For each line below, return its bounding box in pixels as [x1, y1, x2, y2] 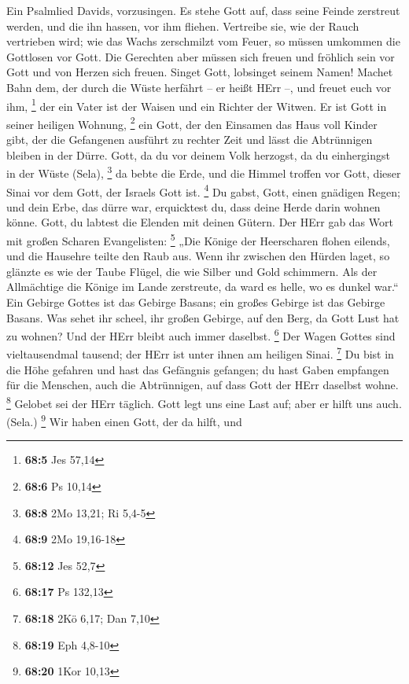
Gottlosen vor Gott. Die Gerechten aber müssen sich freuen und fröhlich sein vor [6, 48, 395, 64]
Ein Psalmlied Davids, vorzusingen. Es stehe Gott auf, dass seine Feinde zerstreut [6, 2, 400, 18]
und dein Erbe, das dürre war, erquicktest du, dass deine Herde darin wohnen [6, 198, 381, 215]
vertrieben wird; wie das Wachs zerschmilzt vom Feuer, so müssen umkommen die [6, 33, 400, 50]
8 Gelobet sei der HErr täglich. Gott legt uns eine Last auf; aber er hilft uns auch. [6, 392, 402, 411]
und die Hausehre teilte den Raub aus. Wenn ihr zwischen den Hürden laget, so [6, 248, 390, 264]
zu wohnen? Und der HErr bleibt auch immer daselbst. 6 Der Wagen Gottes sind [6, 325, 396, 344]
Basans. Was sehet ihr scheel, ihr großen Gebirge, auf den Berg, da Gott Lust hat [6, 309, 400, 325]
